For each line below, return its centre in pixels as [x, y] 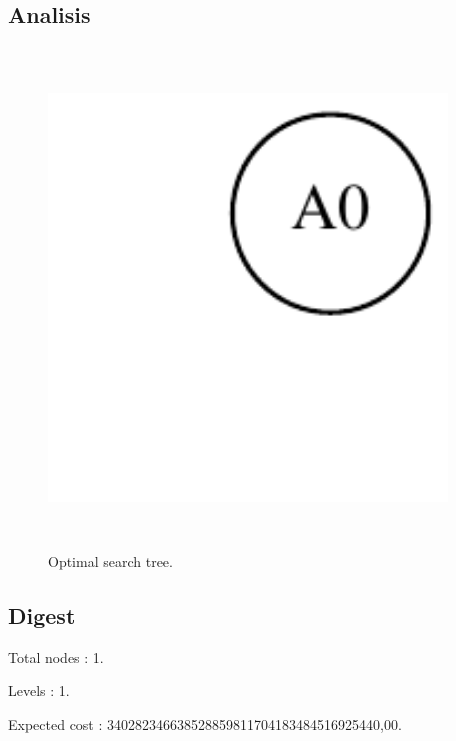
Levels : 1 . [39, 690]
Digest [42, 614]
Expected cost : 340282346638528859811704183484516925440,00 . [205, 723]
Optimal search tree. [110, 560]
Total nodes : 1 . [56, 656]
